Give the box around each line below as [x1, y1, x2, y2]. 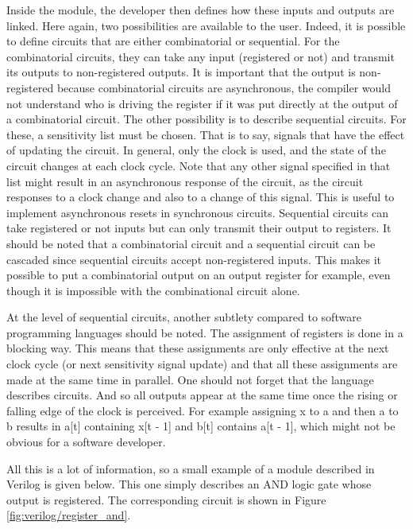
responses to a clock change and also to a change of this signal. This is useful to [6, 189, 395, 205]
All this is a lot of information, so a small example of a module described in [6, 460, 375, 476]
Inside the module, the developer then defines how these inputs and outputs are [6, 2, 395, 18]
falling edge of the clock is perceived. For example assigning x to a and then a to [6, 402, 399, 418]
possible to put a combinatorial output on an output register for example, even [6, 266, 391, 283]
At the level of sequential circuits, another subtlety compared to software [6, 309, 361, 325]
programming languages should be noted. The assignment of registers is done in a [6, 324, 403, 340]
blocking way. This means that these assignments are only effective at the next [6, 340, 389, 356]
